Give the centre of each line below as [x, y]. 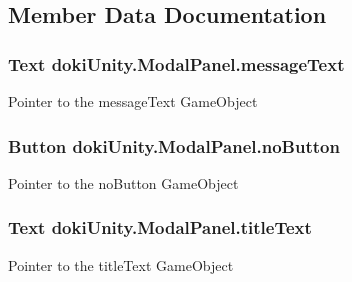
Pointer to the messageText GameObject [133, 101]
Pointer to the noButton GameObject [123, 182]
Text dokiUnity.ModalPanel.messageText [176, 63]
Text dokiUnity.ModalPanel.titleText [160, 227]
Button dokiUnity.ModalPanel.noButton [174, 145]
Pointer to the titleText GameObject [121, 264]
